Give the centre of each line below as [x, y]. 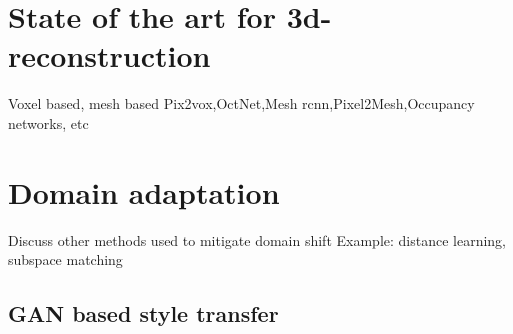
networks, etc [48, 122]
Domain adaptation [144, 191]
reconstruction [109, 55]
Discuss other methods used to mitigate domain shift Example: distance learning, [257, 239]
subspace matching [65, 259]
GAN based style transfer [143, 313]
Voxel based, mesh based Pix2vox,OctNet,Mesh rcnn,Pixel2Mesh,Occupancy [241, 103]
